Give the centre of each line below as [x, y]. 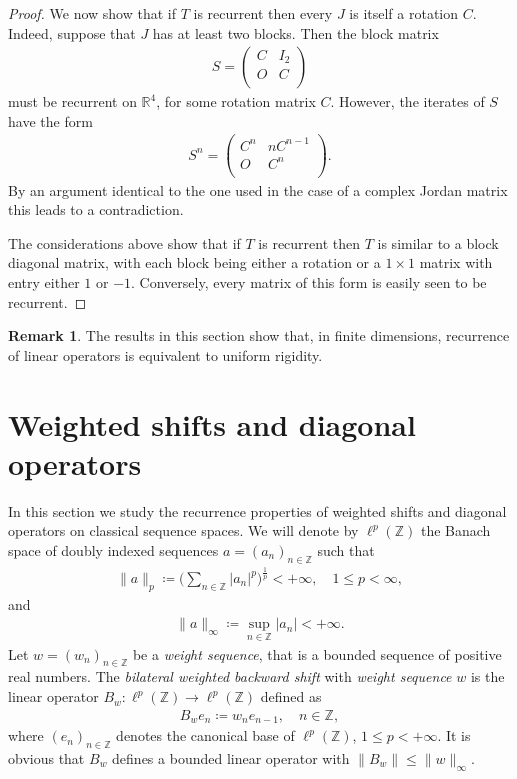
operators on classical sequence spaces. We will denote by [183, 530]
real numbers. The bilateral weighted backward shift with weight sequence [230, 676]
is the [487, 676]
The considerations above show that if [124, 242]
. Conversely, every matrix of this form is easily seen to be [309, 281]
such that [346, 549]
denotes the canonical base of [205, 735]
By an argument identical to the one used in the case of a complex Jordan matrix [258, 189]
